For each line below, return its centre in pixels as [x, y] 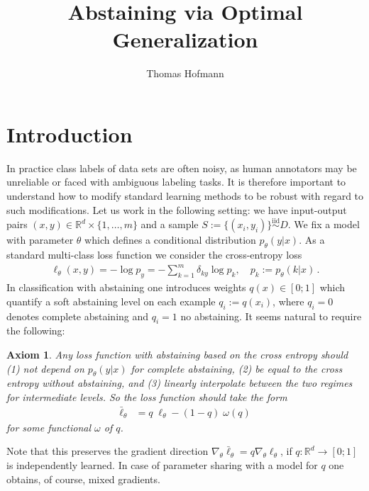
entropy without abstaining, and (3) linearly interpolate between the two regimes [180, 383]
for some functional [49, 427]
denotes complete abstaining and [78, 316]
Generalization [185, 39]
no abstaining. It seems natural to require [271, 316]
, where [288, 301]
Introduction [70, 134]
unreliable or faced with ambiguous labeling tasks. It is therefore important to [176, 182]
